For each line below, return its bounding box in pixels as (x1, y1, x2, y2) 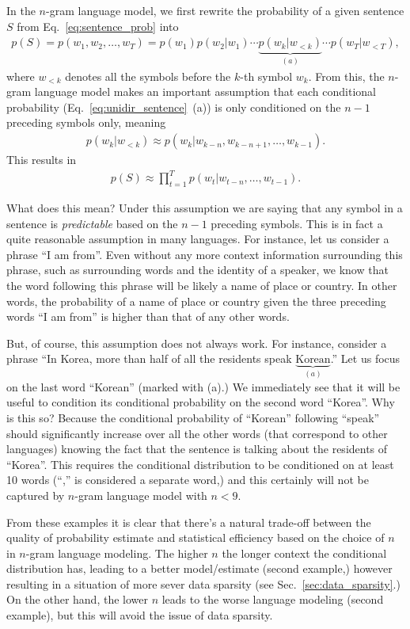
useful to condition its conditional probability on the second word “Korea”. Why (6, 394, 395, 410)
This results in (6, 151, 77, 168)
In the (6, 2, 36, 18)
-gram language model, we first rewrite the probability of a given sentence (46, 2, 404, 18)
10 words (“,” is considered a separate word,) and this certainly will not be (6, 471, 369, 488)
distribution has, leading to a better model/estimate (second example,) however (6, 560, 393, 577)
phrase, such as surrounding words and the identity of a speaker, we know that (6, 261, 389, 278)
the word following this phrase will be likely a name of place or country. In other (6, 276, 397, 293)
